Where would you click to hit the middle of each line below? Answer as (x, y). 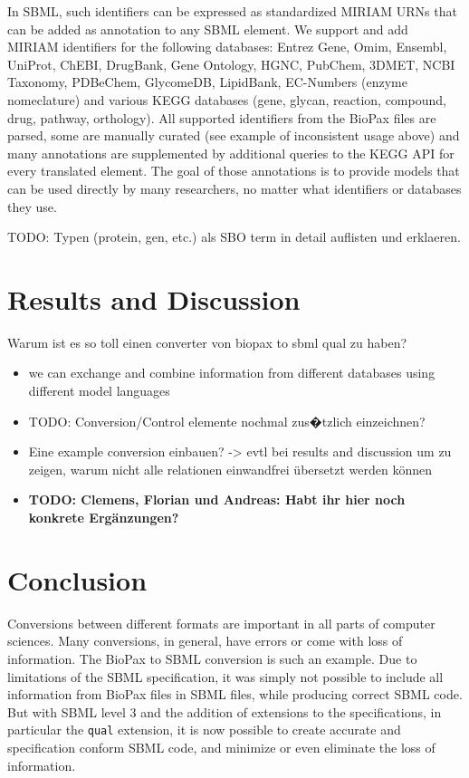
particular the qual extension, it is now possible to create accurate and (204, 730)
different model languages (99, 391)
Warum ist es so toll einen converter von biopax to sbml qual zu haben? (207, 342)
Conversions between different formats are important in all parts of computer (221, 623)
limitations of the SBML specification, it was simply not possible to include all (225, 676)
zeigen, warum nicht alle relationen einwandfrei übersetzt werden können (230, 469)
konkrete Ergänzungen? (104, 517)
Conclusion (77, 579)
